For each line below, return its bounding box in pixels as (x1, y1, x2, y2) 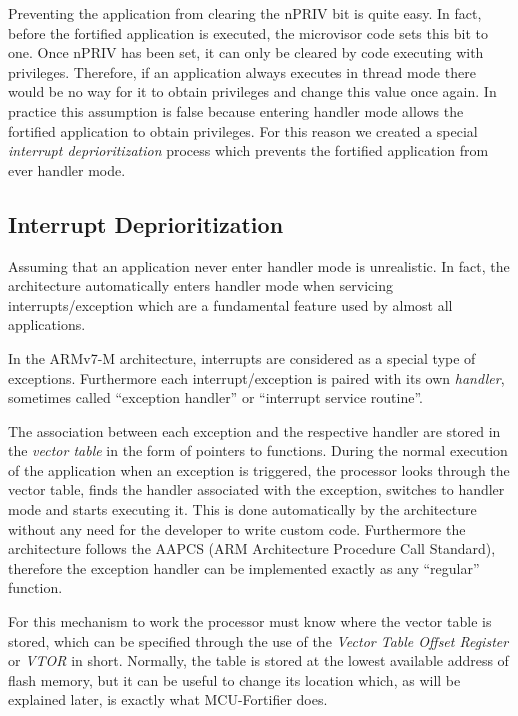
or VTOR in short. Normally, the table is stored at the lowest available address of (8, 650, 509, 671)
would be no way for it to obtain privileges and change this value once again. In (8, 81, 497, 102)
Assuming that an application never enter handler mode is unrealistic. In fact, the (8, 255, 510, 276)
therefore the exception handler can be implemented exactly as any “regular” (8, 557, 480, 578)
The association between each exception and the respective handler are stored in (8, 420, 501, 441)
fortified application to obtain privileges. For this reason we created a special (8, 120, 478, 141)
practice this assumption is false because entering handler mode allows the (8, 100, 464, 121)
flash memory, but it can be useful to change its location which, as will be (8, 669, 461, 690)
